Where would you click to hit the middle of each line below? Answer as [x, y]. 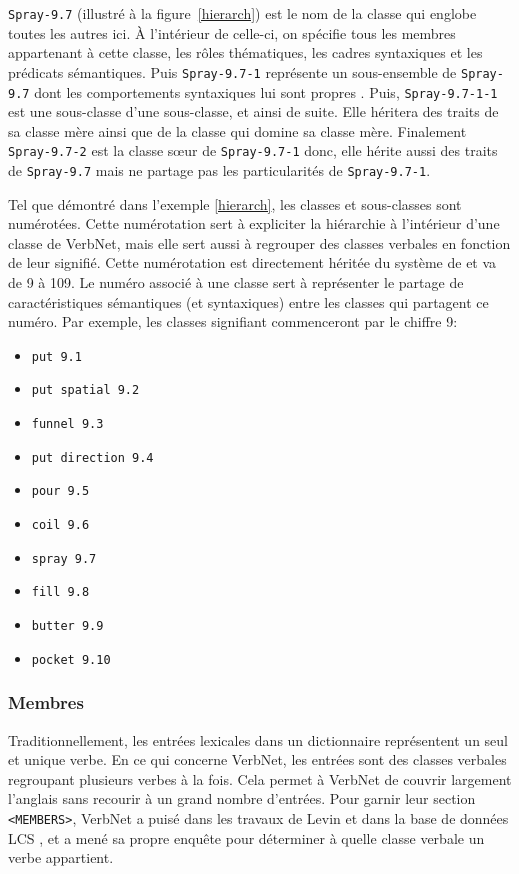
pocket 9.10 [71, 659]
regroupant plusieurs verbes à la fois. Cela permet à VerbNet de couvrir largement [260, 778]
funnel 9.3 [67, 424]
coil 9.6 [60, 525]
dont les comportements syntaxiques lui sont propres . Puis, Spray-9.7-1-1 [266, 91]
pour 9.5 [60, 491]
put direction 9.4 [92, 457]
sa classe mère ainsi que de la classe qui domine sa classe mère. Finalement [237, 130]
